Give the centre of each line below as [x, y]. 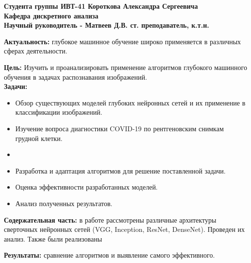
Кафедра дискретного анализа [51, 15]
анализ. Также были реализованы [53, 238]
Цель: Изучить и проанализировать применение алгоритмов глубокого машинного [125, 67]
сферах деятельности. [36, 51]
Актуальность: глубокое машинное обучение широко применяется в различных [123, 41]
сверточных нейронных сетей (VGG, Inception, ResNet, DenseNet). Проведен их [125, 229]
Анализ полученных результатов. [64, 203]
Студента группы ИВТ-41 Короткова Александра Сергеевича [101, 6]
